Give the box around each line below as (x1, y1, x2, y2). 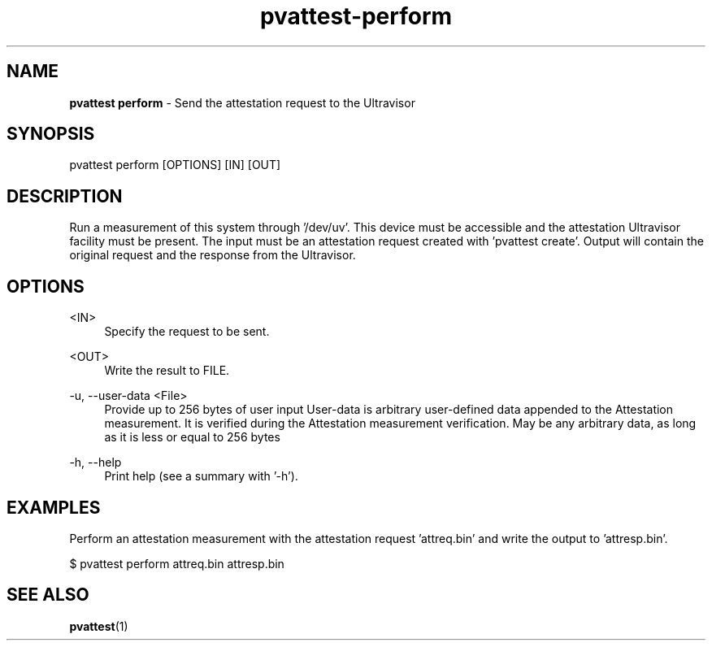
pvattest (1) (69, 619, 128, 633)
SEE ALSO (7, 584, 89, 606)
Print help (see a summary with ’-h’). (104, 469, 298, 484)
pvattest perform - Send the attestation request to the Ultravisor (69, 95, 415, 110)
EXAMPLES (7, 497, 101, 518)
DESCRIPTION (7, 185, 123, 206)
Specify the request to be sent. (104, 324, 270, 339)
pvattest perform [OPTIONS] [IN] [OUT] (69, 158, 281, 172)
